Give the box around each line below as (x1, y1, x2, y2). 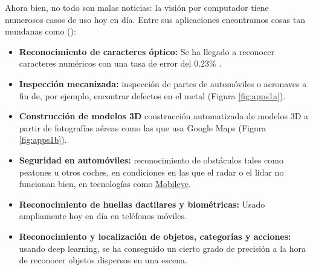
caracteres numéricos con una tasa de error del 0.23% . (19, 57, 222, 70)
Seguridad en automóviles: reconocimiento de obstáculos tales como (19, 153, 283, 166)
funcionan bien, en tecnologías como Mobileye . (19, 177, 191, 190)
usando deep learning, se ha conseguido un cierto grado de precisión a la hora (19, 242, 306, 254)
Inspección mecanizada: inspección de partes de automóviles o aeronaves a (19, 77, 307, 90)
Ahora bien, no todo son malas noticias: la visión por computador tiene (5, 1, 269, 13)
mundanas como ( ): (5, 25, 76, 38)
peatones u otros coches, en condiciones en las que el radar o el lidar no (19, 165, 284, 178)
